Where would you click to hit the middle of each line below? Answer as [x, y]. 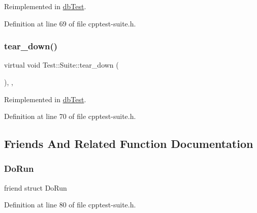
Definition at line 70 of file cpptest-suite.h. [70, 116]
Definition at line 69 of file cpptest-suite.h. [70, 23]
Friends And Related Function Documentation [129, 144]
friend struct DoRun [36, 187]
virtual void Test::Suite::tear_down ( [61, 65]
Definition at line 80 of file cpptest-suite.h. [70, 205]
